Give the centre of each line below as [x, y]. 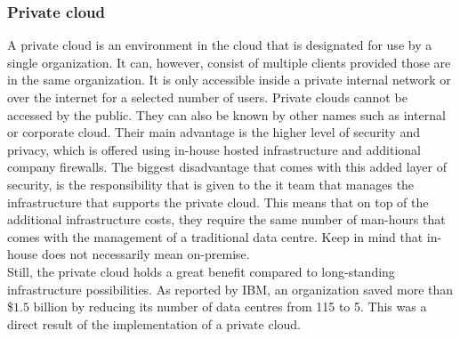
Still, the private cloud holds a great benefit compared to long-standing [201, 271]
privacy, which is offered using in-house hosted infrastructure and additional [214, 149]
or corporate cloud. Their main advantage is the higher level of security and [214, 132]
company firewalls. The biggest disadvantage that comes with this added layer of [227, 167]
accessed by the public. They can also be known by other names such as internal [226, 114]
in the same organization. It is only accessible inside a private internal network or [229, 80]
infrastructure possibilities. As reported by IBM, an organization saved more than [230, 289]
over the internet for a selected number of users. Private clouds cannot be [207, 97]
